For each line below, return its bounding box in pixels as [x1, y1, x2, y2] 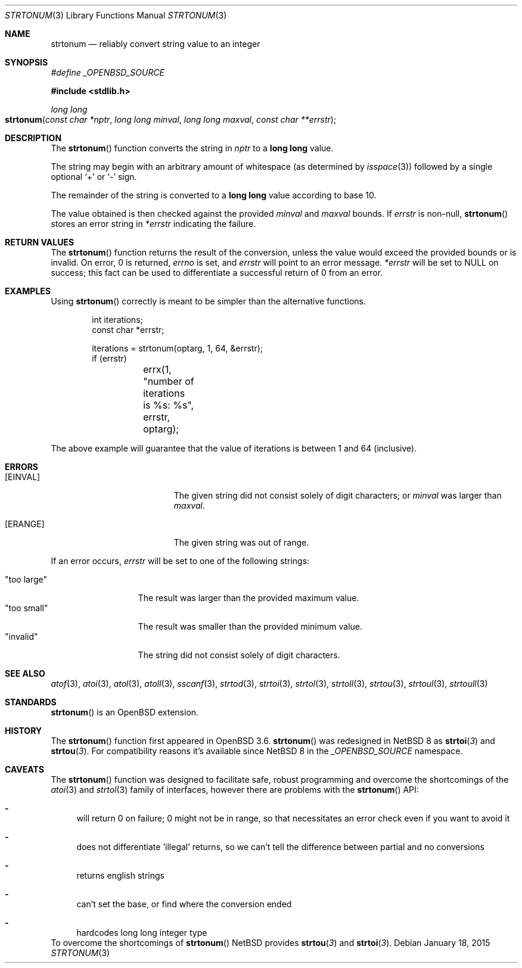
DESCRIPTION [5, 133, 62, 143]
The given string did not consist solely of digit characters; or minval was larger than [173, 490, 502, 500]
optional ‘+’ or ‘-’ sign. [51, 172, 137, 182]
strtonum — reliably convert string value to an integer [51, 39, 260, 49]
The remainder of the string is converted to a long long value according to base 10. [51, 190, 377, 200]
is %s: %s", [143, 399, 194, 411]
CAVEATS [5, 764, 44, 774]
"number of [143, 375, 194, 387]
